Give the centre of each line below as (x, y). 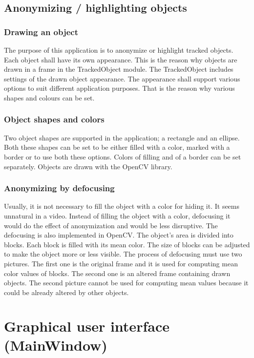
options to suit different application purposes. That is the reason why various (119, 88)
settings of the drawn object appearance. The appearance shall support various (122, 78)
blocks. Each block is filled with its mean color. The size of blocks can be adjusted (127, 244)
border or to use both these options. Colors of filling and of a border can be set (123, 156)
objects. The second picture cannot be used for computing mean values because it (126, 283)
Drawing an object (41, 31)
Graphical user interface (87, 326)
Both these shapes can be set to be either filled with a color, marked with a (117, 147)
